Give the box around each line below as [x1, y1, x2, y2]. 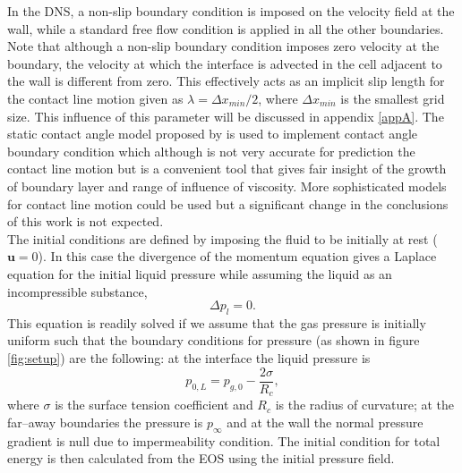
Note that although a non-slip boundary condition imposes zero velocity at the [7, 37, 440, 55]
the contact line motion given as [7, 89, 184, 107]
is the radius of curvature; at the [275, 395, 455, 414]
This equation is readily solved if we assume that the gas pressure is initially [7, 313, 426, 332]
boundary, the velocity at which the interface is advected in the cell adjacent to [7, 54, 442, 72]
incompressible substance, [7, 282, 148, 300]
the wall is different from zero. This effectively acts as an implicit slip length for [7, 72, 445, 90]
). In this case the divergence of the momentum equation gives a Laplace [38, 247, 437, 266]
